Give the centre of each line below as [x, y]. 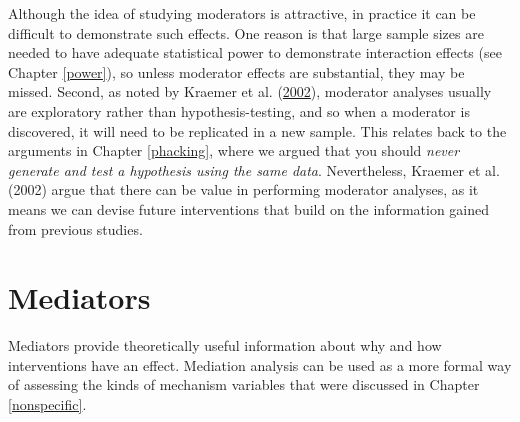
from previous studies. [75, 228]
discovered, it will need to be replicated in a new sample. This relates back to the [257, 130]
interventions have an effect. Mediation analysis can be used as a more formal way [260, 364]
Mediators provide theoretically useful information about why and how [225, 345]
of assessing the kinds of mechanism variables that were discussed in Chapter [244, 384]
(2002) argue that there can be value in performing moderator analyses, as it [243, 189]
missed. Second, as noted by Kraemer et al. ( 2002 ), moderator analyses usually [250, 91]
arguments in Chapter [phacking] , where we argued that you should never [234, 150]
